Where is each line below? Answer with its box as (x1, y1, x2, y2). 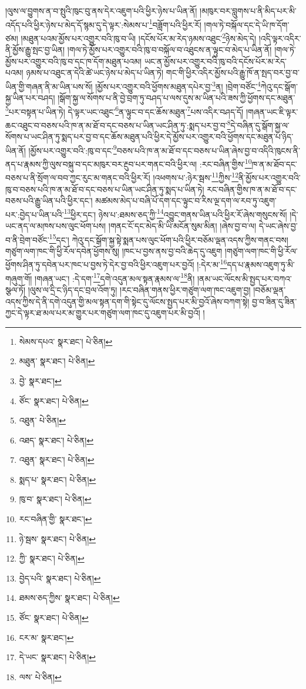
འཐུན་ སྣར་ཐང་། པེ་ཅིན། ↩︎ (19, 453, 95, 466)
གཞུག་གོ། (5, 272, 32, 284)
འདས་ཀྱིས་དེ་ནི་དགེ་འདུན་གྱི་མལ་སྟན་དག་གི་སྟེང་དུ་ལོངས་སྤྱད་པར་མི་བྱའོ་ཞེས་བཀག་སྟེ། (5, 295, 250, 307)
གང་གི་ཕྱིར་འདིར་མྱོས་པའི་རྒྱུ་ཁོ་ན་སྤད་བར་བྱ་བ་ (166, 66, 300, 79)
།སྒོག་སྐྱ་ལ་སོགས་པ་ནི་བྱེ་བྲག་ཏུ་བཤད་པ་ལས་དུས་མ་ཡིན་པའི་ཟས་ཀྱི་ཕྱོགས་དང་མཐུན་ (58, 92, 295, 104)
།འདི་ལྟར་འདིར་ (258, 32, 301, 44)
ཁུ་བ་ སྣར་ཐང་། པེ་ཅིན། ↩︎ (19, 493, 92, 505)
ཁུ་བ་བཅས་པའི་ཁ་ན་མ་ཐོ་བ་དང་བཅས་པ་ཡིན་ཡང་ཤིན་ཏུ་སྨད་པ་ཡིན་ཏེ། (5, 183, 204, 195)
